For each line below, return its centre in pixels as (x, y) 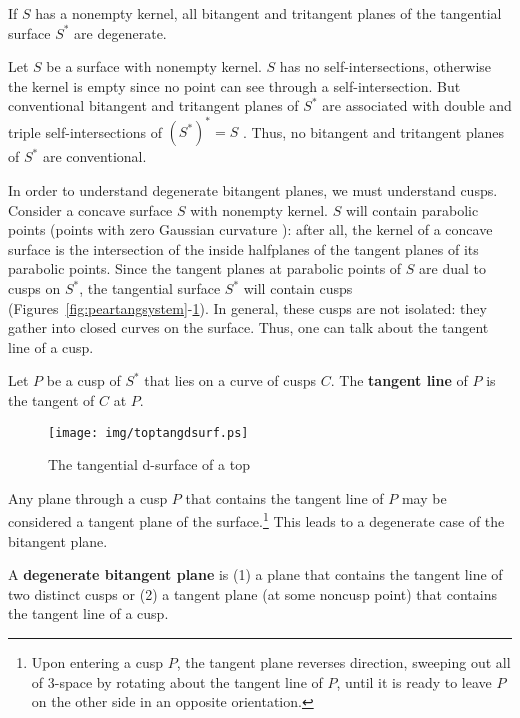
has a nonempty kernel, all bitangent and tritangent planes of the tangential (268, 13)
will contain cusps (298, 288)
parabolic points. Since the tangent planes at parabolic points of (205, 268)
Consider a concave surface (90, 209)
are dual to (452, 268)
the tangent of (51, 400)
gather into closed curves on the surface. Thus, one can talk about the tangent (248, 327)
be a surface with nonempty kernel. (154, 66)
